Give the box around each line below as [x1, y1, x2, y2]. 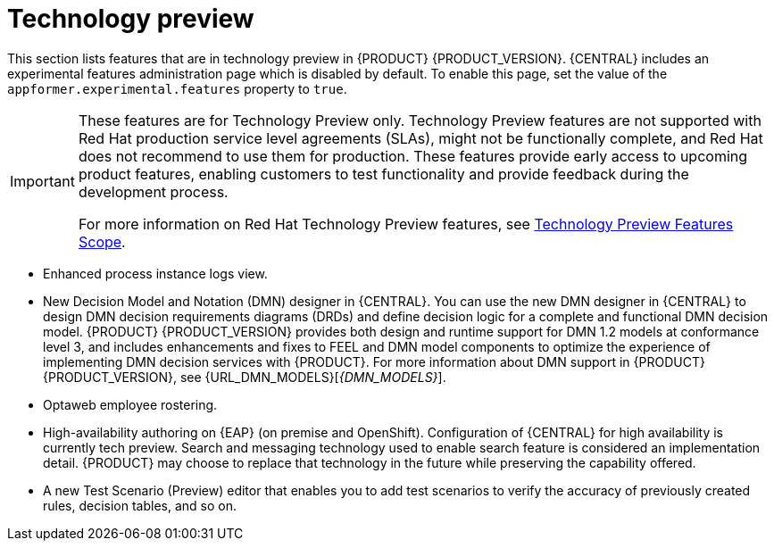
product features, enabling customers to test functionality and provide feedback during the [78, 164, 689, 183]
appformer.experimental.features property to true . [7, 80, 347, 96]
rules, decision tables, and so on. [43, 497, 237, 513]
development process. [78, 182, 229, 201]
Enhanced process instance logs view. [43, 265, 268, 281]
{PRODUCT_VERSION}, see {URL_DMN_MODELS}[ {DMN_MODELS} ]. [43, 369, 446, 385]
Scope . [78, 232, 126, 251]
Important [10, 171, 75, 190]
